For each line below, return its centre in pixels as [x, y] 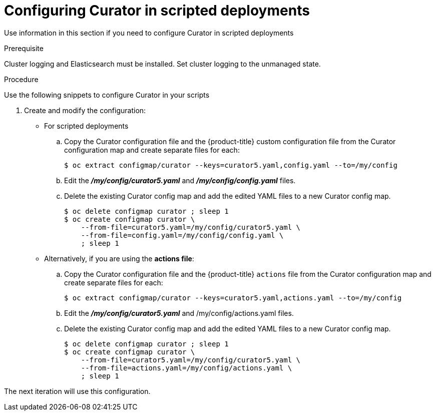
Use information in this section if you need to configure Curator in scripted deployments [149, 33]
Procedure [21, 79]
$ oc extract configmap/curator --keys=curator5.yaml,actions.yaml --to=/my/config [233, 298]
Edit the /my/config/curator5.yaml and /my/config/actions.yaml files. [179, 313]
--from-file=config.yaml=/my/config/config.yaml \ [182, 235]
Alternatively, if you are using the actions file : [119, 258]
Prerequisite [24, 48]
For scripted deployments [86, 126]
